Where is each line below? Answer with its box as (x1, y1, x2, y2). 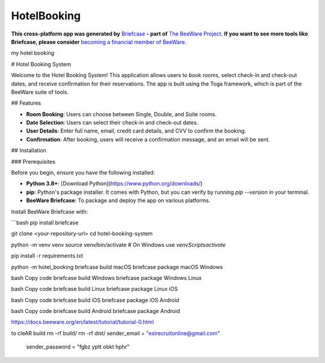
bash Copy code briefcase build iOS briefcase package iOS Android (11, 296, 180, 303)
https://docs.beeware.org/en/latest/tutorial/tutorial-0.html (11, 318, 154, 326)
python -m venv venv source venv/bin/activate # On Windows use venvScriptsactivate (11, 241, 226, 248)
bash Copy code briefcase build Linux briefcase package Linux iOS (11, 285, 178, 293)
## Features (11, 99, 42, 107)
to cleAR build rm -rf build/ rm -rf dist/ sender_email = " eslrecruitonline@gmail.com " (11, 329, 220, 337)
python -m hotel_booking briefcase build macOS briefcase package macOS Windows (11, 263, 223, 270)
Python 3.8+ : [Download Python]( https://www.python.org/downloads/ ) (26, 180, 203, 187)
